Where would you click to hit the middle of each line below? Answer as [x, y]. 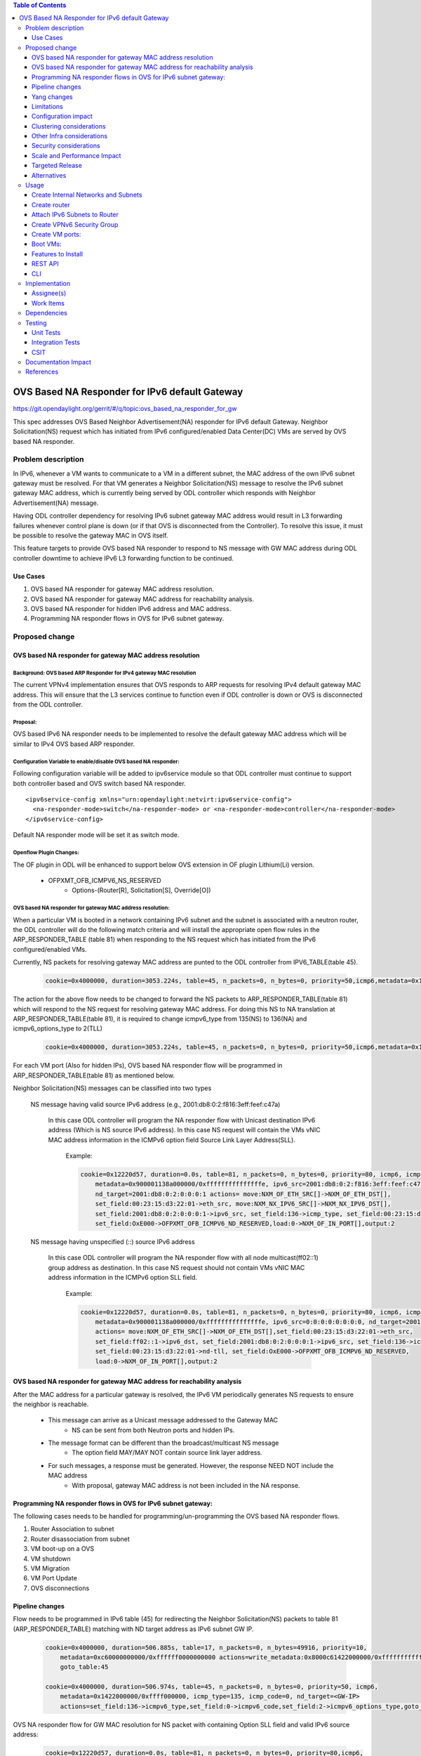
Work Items [48, 303]
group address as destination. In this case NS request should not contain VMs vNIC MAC [176, 1267]
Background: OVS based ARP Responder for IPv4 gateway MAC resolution [105, 673]
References [42, 372]
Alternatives [49, 175]
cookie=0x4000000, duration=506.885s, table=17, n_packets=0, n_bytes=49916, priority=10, [206, 1647]
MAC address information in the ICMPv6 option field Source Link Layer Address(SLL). [172, 1140]
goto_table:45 [84, 1667]
